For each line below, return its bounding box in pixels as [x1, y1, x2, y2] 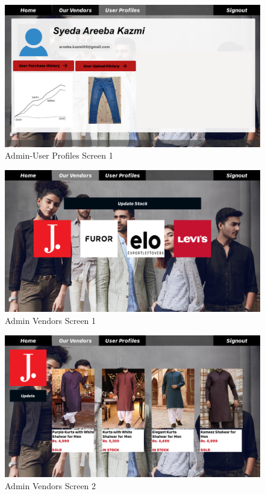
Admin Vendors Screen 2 [5, 479, 96, 492]
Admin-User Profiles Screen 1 [5, 149, 113, 162]
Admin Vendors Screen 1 [5, 314, 96, 326]
